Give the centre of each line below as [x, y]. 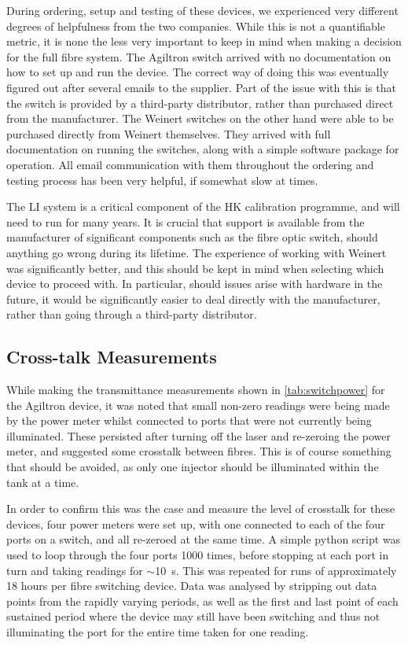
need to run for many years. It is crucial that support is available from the [186, 221]
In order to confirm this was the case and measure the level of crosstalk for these [201, 509]
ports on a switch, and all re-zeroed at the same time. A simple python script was [204, 539]
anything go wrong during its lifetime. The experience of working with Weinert [197, 252]
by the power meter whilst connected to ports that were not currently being [189, 420]
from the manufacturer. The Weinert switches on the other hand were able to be [200, 118]
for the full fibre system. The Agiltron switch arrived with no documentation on [199, 56]
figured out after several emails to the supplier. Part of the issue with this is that [201, 87]
